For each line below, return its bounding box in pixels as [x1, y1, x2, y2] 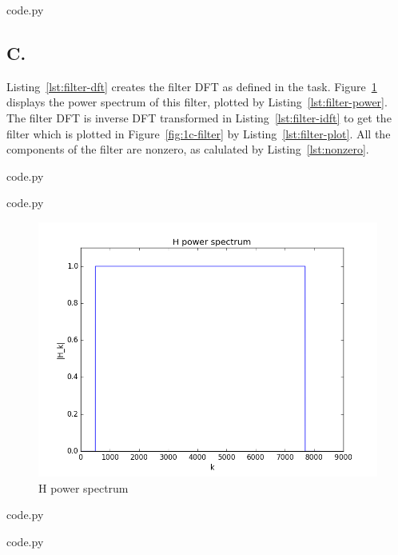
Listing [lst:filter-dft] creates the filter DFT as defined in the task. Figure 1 [6, 78, 377, 94]
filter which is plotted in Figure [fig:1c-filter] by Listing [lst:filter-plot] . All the [6, 125, 391, 142]
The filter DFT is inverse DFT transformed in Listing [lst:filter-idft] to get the [6, 109, 392, 126]
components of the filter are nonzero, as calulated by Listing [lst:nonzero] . [6, 141, 369, 158]
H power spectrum [38, 479, 129, 496]
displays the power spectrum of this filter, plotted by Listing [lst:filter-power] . [6, 94, 388, 110]
